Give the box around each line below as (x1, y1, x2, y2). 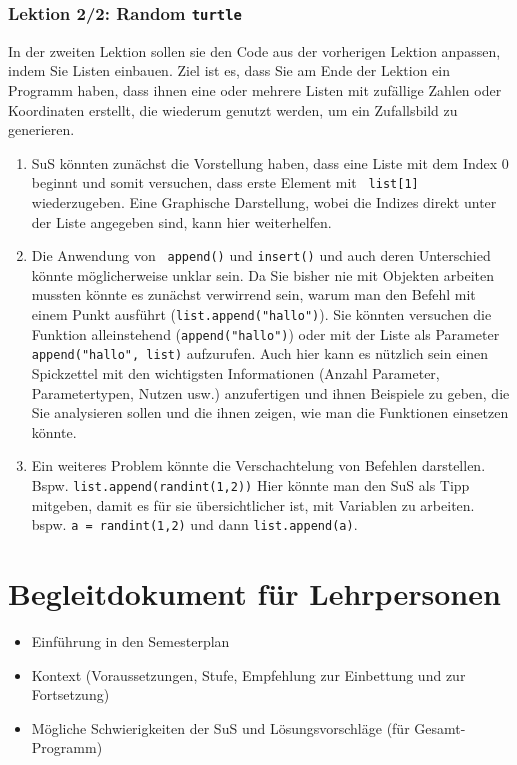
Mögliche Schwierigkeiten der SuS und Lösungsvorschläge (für (31, 717, 410, 738)
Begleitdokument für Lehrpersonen (8, 573, 501, 614)
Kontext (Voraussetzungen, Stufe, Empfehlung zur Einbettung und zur (31, 664, 466, 685)
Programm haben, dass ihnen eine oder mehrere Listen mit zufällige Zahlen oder (8, 79, 502, 100)
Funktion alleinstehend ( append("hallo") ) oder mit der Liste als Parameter (31, 323, 500, 344)
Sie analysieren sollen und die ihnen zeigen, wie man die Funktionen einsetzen (31, 402, 509, 423)
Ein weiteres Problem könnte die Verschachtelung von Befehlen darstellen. (31, 455, 486, 476)
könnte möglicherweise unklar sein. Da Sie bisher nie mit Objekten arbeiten (31, 264, 494, 285)
